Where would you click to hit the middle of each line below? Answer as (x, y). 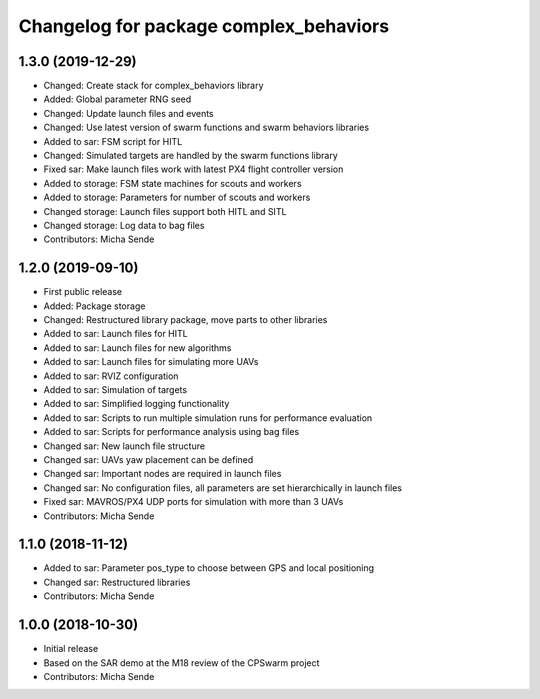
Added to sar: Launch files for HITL (116, 334)
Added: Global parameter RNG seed (117, 99)
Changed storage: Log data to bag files (124, 225)
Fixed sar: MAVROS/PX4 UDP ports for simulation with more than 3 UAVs (193, 502)
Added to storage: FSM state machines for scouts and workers (172, 183)
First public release (83, 292)
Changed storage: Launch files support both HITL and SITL (165, 211)
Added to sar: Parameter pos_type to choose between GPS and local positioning (209, 568)
